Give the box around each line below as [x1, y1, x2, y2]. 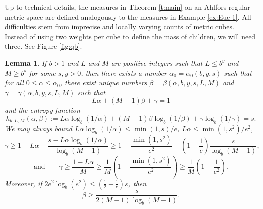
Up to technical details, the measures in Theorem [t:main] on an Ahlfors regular [5, 2, 250, 12]
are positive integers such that [111, 57, 203, 68]
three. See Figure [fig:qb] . [5, 41, 82, 51]
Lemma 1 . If [5, 57, 47, 68]
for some [29, 67, 56, 78]
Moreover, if [5, 178, 42, 188]
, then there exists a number [81, 67, 167, 78]
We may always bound [5, 123, 72, 133]
